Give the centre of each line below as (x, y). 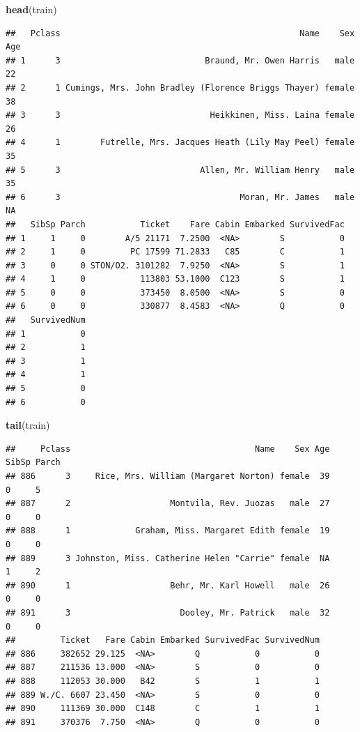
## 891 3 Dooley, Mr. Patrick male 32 (168, 612)
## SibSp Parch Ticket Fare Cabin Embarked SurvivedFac (175, 224)
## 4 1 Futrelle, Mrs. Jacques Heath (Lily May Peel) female (180, 143)
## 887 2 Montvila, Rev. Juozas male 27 (168, 504)
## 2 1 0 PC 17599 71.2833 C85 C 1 (175, 252)
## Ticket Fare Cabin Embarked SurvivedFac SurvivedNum (163, 640)
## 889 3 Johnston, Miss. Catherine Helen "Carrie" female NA (168, 558)
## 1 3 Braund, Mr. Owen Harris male (180, 60)
